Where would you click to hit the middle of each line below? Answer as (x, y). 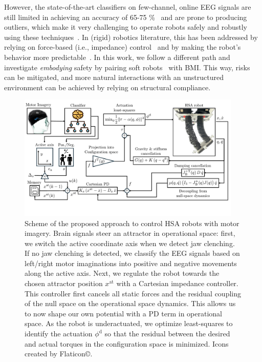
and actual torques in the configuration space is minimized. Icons (127, 343)
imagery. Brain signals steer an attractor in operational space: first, (130, 233)
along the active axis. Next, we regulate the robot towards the (122, 273)
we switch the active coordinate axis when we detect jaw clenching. (130, 243)
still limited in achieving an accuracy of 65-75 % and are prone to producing (126, 17)
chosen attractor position (64, 283)
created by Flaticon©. (59, 354)
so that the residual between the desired (167, 334)
